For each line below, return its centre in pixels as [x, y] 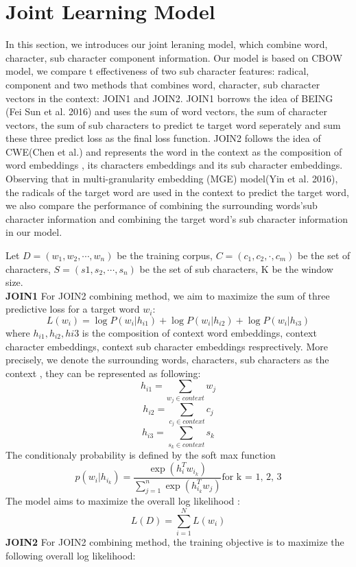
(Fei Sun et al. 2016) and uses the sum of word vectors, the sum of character [166, 111]
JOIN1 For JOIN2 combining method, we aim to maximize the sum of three [168, 295]
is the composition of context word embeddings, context [199, 333]
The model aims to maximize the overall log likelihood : [123, 501]
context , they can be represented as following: [103, 373]
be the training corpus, [165, 255]
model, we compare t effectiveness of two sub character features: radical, [157, 71]
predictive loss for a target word [73, 309]
